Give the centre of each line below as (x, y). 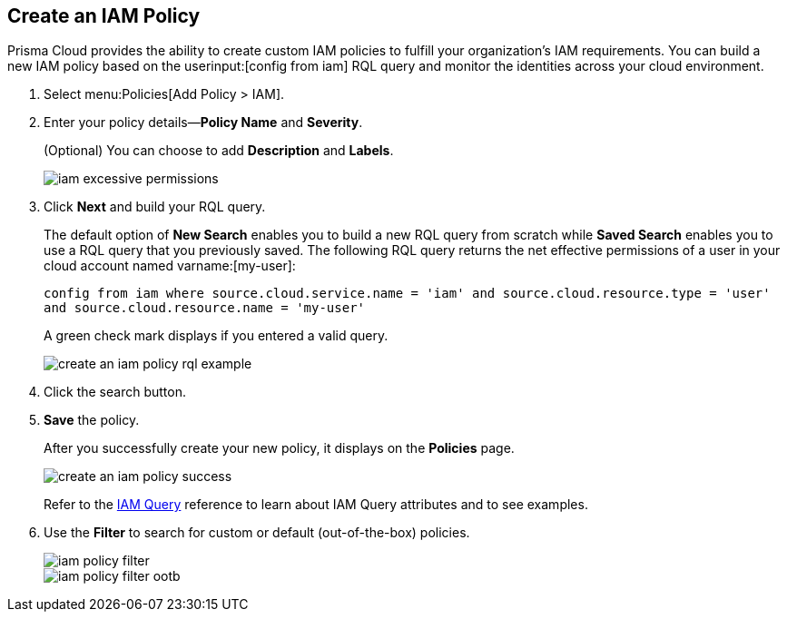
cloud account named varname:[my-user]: (170, 266)
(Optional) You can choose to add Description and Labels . (219, 151)
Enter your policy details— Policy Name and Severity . (203, 123)
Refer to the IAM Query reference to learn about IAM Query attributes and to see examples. (316, 505)
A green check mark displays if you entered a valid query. (216, 336)
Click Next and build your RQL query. (155, 207)
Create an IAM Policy (104, 16)
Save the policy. (92, 420)
